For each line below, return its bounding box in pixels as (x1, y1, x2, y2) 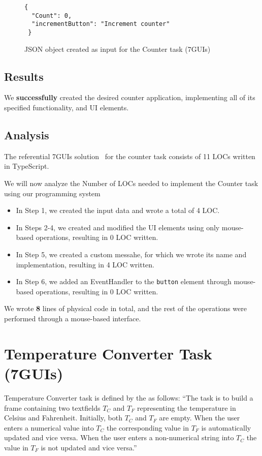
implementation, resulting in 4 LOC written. (16, 259, 154, 269)
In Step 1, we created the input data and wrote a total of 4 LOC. (16, 205, 220, 216)
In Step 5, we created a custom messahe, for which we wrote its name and (16, 249, 247, 259)
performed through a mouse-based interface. (4, 313, 141, 323)
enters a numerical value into (4, 422, 94, 433)
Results (4, 68, 44, 84)
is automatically (201, 422, 251, 433)
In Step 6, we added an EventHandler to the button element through (16, 276, 232, 287)
